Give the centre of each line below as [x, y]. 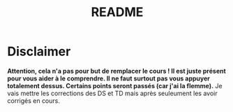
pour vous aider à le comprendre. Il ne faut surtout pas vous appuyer [109, 78]
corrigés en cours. [34, 100]
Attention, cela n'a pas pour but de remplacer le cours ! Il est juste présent [117, 71]
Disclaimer [39, 51]
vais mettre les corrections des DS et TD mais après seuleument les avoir [112, 93]
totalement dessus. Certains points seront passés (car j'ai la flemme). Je [115, 85]
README [117, 12]
